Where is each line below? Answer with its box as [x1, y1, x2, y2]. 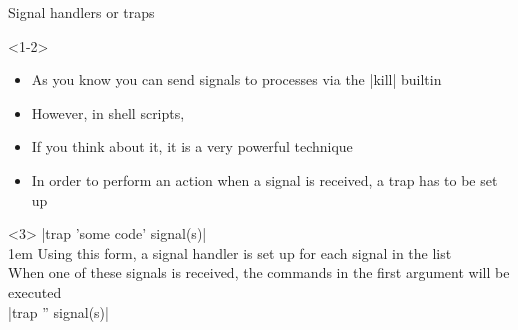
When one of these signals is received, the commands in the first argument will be [8, 262, 510, 283]
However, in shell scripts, [31, 102, 185, 123]
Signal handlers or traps [8, 2, 155, 22]
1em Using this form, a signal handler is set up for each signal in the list [8, 242, 452, 263]
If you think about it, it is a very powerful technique [31, 136, 353, 157]
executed [8, 281, 62, 302]
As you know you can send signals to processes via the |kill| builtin [31, 69, 442, 90]
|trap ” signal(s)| [8, 301, 109, 322]
